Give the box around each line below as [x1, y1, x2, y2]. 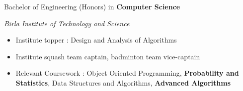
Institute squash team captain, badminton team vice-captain [15, 51, 200, 61]
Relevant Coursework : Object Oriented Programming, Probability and [15, 68, 239, 78]
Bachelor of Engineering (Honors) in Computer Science [4, 1, 180, 11]
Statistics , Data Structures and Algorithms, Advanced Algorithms [15, 77, 231, 88]
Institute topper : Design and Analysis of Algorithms [15, 35, 177, 45]
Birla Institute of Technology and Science [4, 18, 130, 28]
